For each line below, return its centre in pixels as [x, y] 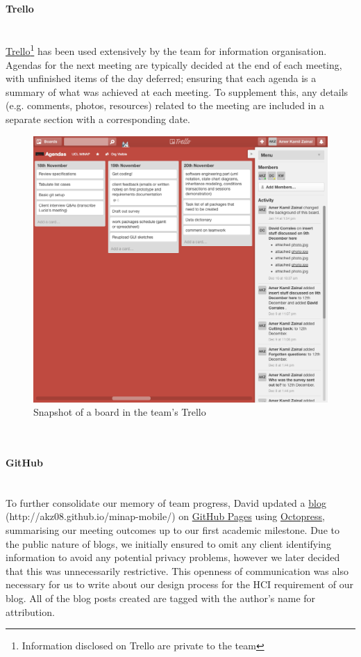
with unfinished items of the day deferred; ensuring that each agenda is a [161, 78]
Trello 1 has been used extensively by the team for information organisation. [166, 50]
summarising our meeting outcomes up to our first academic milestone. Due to [173, 529]
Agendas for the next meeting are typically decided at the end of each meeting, [174, 64]
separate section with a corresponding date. [98, 119]
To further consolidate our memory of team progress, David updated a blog [166, 502]
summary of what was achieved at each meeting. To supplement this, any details [177, 91]
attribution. [30, 611]
